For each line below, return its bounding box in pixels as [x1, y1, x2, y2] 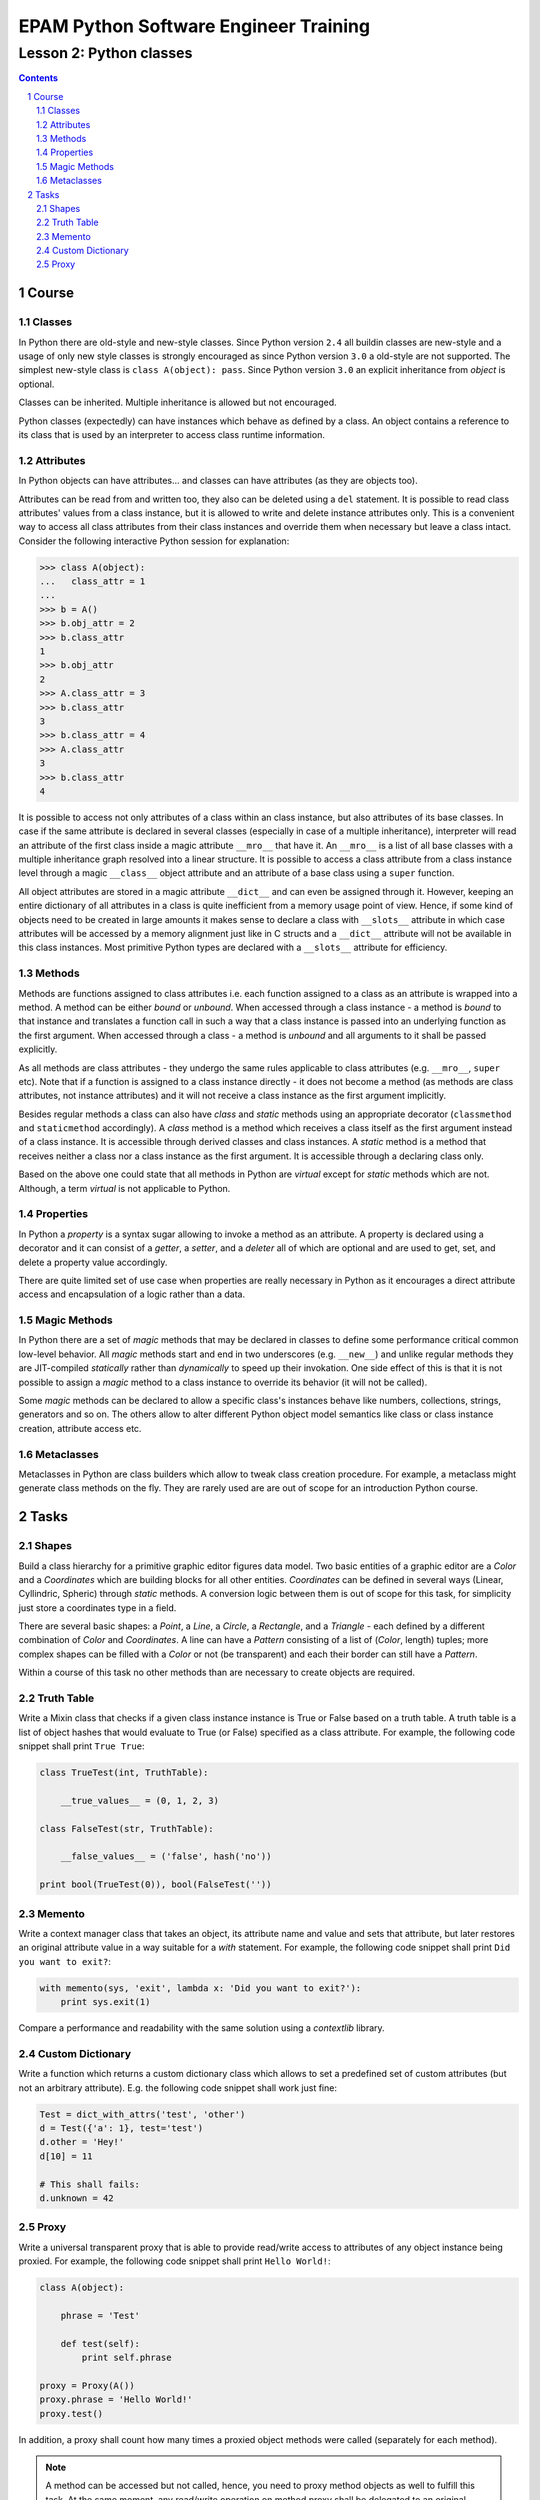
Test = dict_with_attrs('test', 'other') [39, 2108, 246, 2120]
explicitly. [18, 1043, 58, 1055]
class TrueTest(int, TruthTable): [39, 1767, 209, 1779]
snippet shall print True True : [18, 1740, 145, 1752]
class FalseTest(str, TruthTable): [39, 1823, 214, 1834]
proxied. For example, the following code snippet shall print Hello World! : [18, 2255, 331, 2267]
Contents [18, 72, 59, 84]
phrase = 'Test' [60, 2310, 140, 2321]
